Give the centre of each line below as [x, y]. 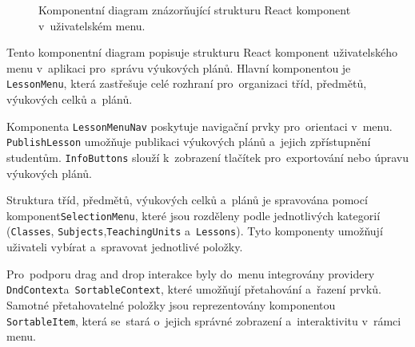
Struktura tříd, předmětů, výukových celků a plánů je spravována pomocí [187, 200]
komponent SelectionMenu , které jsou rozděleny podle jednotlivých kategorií [194, 215]
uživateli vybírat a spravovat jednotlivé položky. [125, 247]
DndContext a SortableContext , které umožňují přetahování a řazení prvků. [194, 289]
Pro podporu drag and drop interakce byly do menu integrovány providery [191, 273]
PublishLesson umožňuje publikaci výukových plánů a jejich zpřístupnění [189, 142]
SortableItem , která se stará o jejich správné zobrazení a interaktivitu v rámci [204, 320]
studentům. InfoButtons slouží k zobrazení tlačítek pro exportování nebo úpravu [208, 157]
